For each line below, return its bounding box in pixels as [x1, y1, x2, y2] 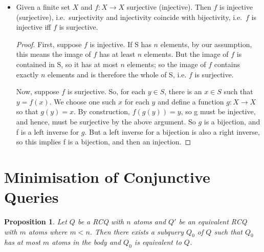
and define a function [158, 96, 224, 107]
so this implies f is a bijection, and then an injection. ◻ [16, 136, 191, 147]
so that [16, 106, 38, 117]
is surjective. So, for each [67, 86, 146, 97]
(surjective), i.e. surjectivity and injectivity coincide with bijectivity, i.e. [16, 11, 243, 22]
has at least [99, 49, 136, 59]
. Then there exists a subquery [90, 226, 184, 237]
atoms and [133, 216, 166, 227]
